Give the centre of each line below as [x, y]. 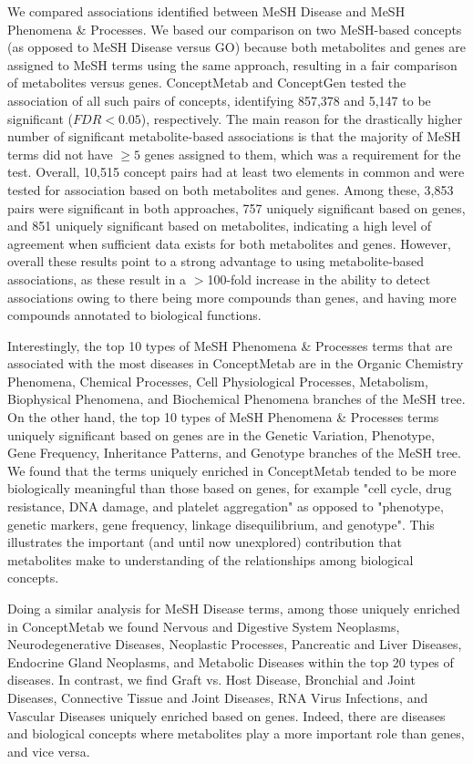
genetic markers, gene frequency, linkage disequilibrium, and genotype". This [221, 524]
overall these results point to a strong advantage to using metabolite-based [216, 261]
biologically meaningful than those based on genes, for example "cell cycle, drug [230, 488]
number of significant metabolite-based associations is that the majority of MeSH [234, 136]
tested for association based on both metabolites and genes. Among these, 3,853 [231, 189]
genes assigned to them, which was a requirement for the [303, 154]
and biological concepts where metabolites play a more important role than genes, [236, 733]
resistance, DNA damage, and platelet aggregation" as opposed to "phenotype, [226, 506]
